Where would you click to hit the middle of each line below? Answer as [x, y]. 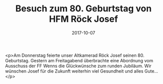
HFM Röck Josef [83, 19]
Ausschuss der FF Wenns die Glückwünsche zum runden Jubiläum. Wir [78, 66]
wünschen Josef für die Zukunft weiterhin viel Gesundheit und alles [74, 71]
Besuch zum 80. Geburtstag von [83, 9]
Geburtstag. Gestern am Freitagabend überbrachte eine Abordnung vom [79, 60]
